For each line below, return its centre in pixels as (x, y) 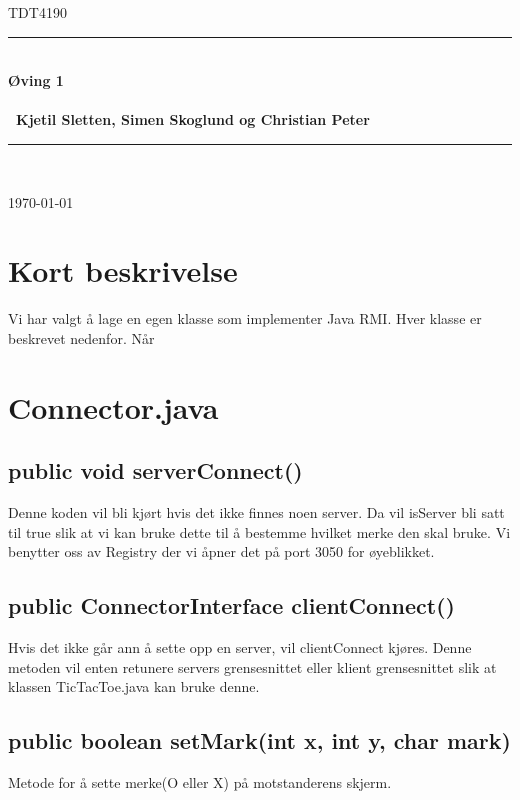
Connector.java (113, 406)
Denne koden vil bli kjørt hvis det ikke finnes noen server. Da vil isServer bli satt (256, 512)
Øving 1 (36, 80)
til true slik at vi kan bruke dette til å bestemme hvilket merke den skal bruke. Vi (259, 531)
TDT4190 (37, 12)
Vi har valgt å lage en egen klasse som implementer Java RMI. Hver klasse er (245, 318)
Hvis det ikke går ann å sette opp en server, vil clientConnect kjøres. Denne (240, 647)
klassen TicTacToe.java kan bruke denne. (134, 686)
